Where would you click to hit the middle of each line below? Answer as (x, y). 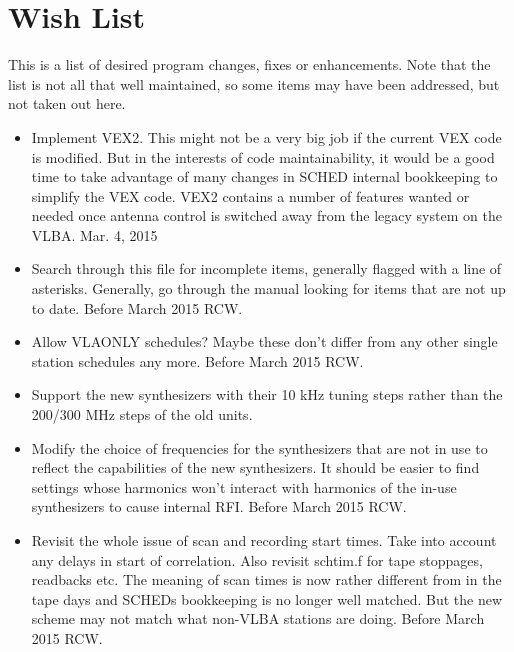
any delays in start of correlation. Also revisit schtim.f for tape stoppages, (257, 559)
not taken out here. (67, 103)
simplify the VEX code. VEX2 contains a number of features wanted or (250, 195)
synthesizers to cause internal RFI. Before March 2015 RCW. (219, 506)
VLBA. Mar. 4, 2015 (94, 234)
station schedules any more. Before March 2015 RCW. (197, 360)
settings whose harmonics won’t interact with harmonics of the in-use (244, 486)
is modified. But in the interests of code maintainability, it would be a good (263, 156)
